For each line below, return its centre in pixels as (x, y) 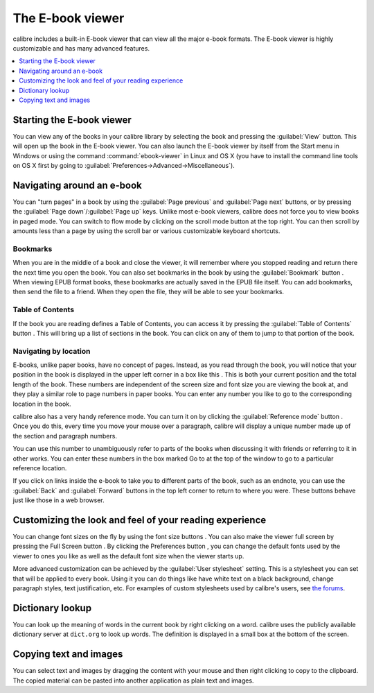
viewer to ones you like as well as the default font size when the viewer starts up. (128, 556)
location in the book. (42, 404)
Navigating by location (52, 351)
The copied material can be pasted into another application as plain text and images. (133, 681)
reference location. (40, 468)
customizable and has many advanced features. (81, 48)
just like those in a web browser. (59, 500)
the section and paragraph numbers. (65, 436)
